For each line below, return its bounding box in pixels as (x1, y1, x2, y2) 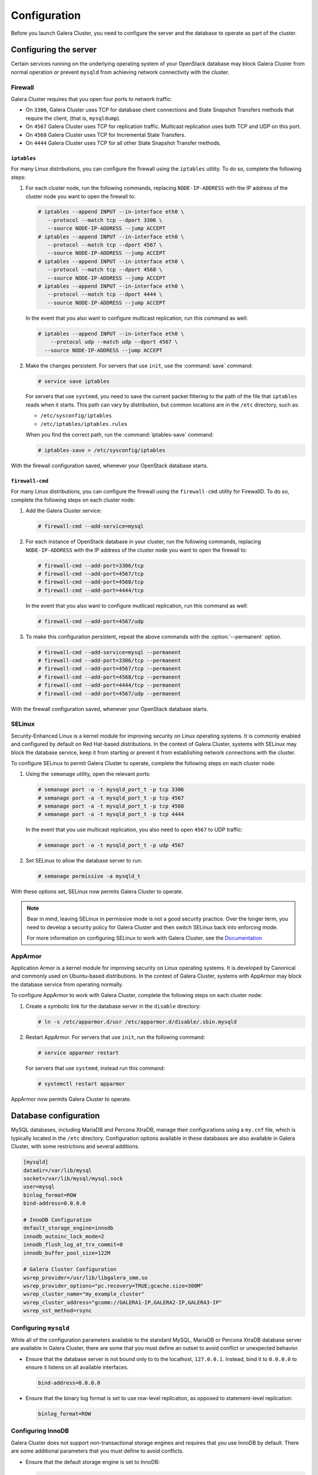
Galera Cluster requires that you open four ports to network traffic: (11, 95, 173, 103)
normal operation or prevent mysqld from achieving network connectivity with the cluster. (11, 68, 230, 76)
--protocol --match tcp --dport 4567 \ (47, 242, 163, 248)
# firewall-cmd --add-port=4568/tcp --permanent (38, 673, 181, 680)
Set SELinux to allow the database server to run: (25, 857, 143, 864)
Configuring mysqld (11, 1323, 70, 1332)
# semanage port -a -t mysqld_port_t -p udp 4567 (38, 842, 184, 849)
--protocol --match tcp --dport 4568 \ (47, 266, 163, 273)
